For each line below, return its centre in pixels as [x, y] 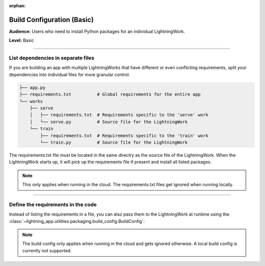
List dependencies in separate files [52, 58]
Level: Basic [22, 40]
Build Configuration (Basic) [52, 20]
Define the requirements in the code [53, 204]
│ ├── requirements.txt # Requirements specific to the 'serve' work [119, 115]
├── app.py [32, 87]
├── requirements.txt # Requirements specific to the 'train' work [124, 135]
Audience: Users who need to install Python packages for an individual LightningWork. [97, 31]
